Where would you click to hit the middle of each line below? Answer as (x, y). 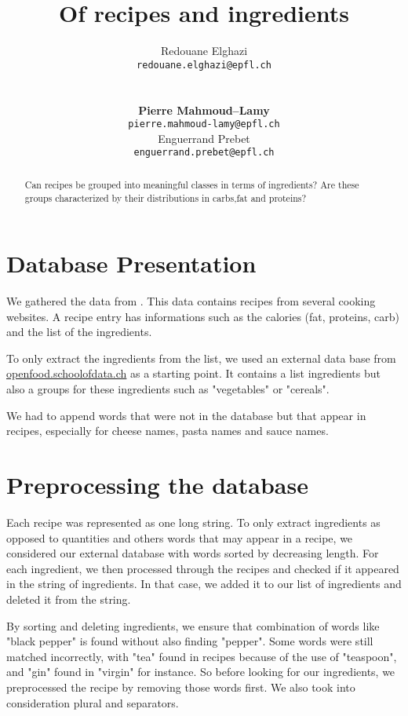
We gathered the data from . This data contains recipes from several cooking (191, 301)
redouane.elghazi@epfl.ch (204, 65)
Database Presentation (131, 263)
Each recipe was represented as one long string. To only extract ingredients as (193, 522)
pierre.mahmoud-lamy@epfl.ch (204, 124)
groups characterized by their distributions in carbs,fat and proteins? (166, 197)
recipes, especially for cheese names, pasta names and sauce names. (168, 431)
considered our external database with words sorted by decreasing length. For (193, 553)
